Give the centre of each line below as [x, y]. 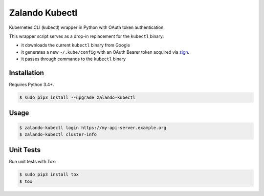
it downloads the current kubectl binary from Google [76, 45]
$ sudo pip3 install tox [49, 174]
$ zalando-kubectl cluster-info [58, 134]
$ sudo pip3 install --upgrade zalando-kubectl [77, 98]
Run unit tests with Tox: [33, 162]
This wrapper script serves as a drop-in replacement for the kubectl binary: [87, 36]
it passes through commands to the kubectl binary [74, 59]
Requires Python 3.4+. [32, 85]
